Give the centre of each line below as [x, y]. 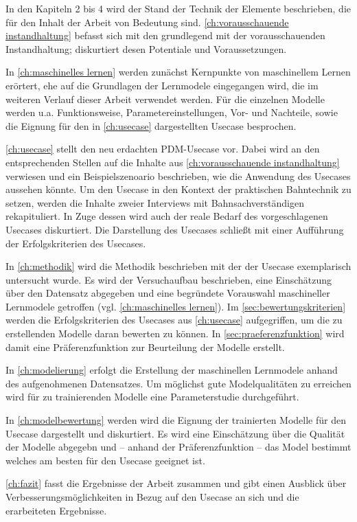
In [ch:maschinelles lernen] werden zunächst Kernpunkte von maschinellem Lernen [178, 72]
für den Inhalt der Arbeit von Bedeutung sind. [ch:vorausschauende [147, 22]
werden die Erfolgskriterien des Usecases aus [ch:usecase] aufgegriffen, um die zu [174, 320]
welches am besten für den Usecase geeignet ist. [105, 460]
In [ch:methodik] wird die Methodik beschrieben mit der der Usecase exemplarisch [178, 266]
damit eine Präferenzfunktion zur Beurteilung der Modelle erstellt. [145, 347]
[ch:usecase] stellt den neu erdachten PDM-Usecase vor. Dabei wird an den [163, 149]
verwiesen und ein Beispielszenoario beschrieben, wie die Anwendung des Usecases [178, 175]
